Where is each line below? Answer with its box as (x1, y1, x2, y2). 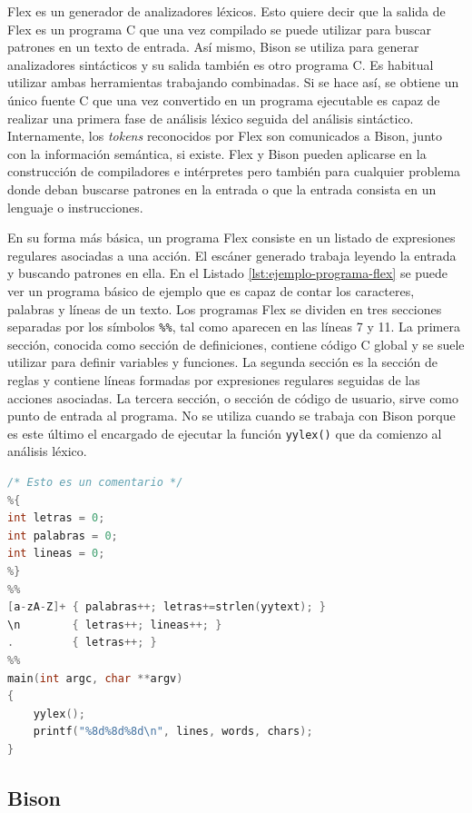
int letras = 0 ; (7, 511, 105, 525)
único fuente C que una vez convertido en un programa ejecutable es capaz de (7, 90, 440, 109)
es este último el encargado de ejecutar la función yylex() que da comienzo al (7, 423, 442, 442)
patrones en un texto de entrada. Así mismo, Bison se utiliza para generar (7, 37, 419, 56)
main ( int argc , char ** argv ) (7, 671, 183, 685)
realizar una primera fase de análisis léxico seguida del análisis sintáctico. (7, 108, 414, 127)
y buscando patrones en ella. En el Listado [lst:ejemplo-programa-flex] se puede (7, 263, 448, 283)
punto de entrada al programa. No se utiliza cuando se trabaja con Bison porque (7, 406, 456, 425)
